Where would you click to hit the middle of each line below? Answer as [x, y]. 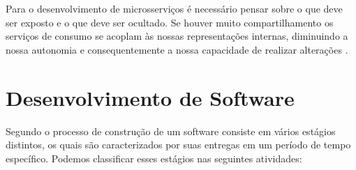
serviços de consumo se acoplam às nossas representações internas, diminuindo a [177, 36]
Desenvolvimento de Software [150, 97]
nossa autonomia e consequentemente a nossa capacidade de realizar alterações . [177, 49]
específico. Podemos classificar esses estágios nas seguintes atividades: [154, 158]
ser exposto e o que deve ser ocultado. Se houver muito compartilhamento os [170, 22]
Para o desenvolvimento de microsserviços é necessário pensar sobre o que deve [174, 8]
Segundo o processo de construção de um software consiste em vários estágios [171, 131]
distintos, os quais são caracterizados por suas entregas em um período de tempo [178, 145]
